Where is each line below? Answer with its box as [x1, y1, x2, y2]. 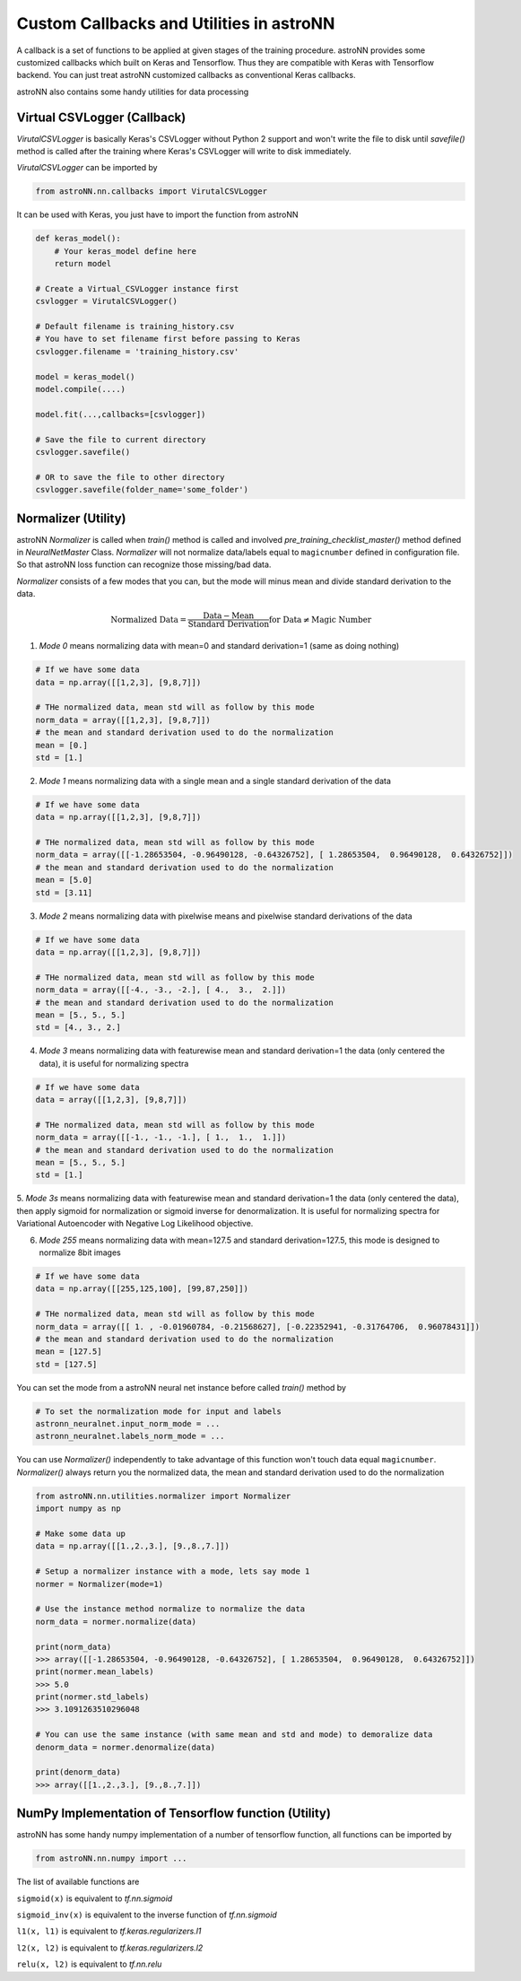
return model [54, 258, 112, 269]
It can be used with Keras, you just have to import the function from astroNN [16, 209, 300, 220]
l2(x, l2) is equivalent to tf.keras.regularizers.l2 [16, 1942, 204, 1953]
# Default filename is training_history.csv [35, 321, 235, 332]
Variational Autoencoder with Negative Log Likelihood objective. [16, 1218, 254, 1229]
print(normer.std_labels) [35, 1692, 150, 1702]
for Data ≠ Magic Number [268, 615, 372, 624]
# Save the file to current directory [35, 434, 206, 444]
